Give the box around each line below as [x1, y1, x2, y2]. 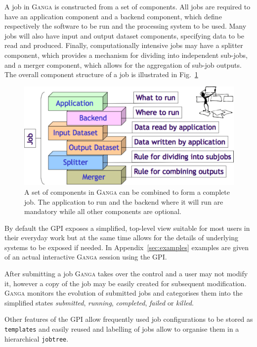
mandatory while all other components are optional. [24, 206, 181, 217]
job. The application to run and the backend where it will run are [24, 196, 223, 207]
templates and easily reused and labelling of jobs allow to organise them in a [4, 324, 239, 334]
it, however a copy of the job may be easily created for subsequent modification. [4, 278, 247, 288]
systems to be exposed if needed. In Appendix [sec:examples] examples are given [4, 242, 249, 252]
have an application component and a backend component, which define [4, 11, 222, 21]
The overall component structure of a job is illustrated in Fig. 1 [4, 69, 198, 80]
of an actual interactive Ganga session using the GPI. [4, 252, 167, 262]
